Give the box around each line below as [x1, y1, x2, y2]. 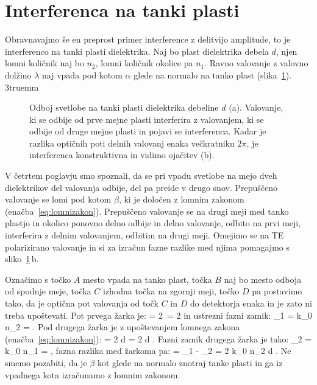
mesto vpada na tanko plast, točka [82, 272, 212, 285]
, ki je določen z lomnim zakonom [118, 193, 244, 206]
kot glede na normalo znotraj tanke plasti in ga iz [97, 356, 283, 369]
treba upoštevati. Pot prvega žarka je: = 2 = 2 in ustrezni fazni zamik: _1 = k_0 [5, 308, 312, 321]
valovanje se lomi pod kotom [5, 193, 112, 206]
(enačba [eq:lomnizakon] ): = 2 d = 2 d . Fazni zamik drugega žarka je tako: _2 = [5, 332, 312, 345]
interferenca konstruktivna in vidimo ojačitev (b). [29, 148, 215, 161]
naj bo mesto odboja [224, 272, 302, 285]
